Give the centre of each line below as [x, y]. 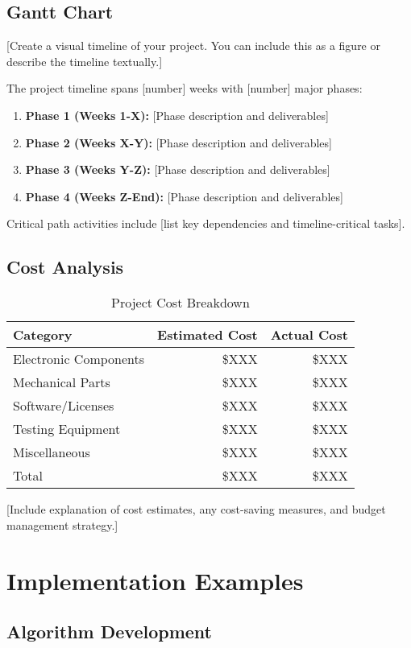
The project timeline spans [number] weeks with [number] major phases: [185, 88]
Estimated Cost [208, 335]
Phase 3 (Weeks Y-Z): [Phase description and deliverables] [178, 169]
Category [43, 335]
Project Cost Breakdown [181, 303]
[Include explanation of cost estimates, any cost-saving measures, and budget [196, 509]
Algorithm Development [109, 631]
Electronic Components [79, 359]
